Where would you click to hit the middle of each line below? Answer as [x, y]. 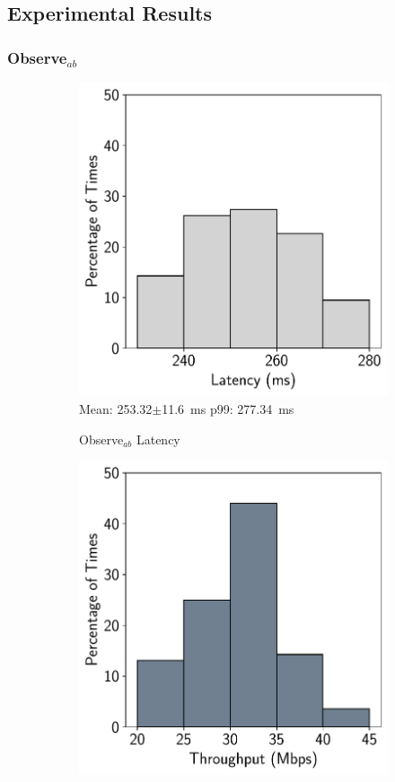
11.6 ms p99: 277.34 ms [228, 408]
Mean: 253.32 [116, 408]
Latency [158, 439]
